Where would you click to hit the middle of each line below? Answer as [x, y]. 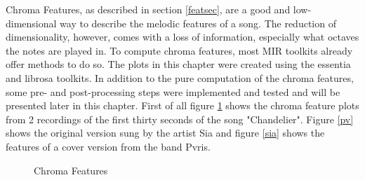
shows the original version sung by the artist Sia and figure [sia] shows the [165, 133]
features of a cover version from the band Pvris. [108, 146]
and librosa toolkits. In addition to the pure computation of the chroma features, [180, 77]
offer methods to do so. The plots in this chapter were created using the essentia [178, 64]
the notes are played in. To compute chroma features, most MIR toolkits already [179, 50]
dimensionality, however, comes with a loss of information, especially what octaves [182, 37]
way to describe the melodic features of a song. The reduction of [198, 23]
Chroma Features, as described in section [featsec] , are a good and [148, 9]
